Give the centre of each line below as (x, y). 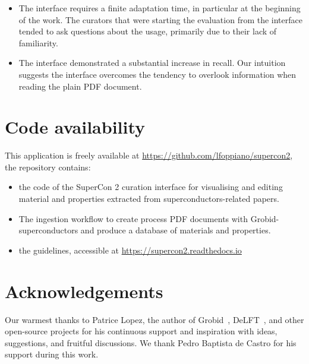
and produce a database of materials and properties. (176, 230)
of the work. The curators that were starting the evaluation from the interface (160, 19)
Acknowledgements (84, 291)
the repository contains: (48, 167)
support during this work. (52, 354)
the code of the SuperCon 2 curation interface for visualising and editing (151, 187)
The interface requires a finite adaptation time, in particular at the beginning (160, 8)
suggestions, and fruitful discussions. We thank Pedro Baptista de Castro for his (151, 342)
